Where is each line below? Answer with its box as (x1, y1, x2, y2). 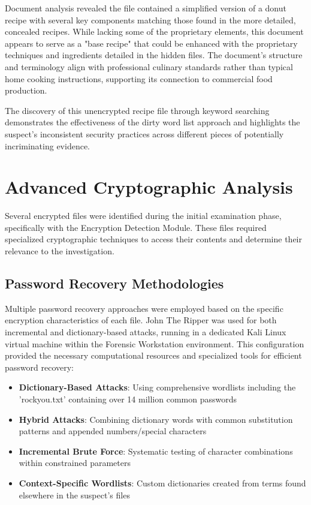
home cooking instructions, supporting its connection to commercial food (5, 72, 273, 85)
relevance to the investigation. (5, 245, 114, 257)
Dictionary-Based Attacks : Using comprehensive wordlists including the (19, 381, 296, 393)
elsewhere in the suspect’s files (19, 488, 130, 501)
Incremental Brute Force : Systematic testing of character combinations (19, 444, 293, 457)
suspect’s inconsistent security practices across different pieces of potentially (5, 127, 284, 140)
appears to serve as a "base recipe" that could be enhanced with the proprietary (5, 37, 298, 49)
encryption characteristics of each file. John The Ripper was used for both (5, 314, 277, 326)
